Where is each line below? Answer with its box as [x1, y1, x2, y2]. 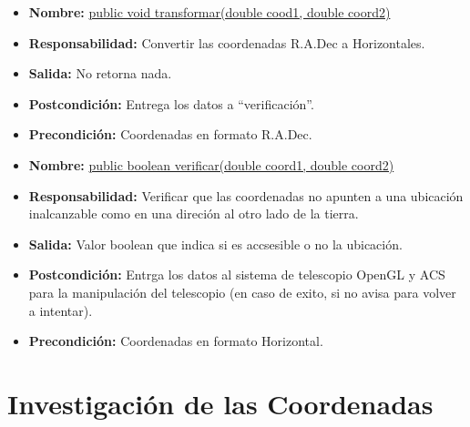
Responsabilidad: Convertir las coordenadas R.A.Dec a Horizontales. [28, 33, 425, 52]
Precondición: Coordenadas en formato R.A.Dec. [28, 125, 312, 144]
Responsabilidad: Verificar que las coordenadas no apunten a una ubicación [28, 186, 464, 205]
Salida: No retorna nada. [28, 64, 172, 83]
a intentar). [28, 300, 93, 320]
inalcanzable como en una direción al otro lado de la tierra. [28, 204, 359, 223]
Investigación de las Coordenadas [7, 384, 434, 422]
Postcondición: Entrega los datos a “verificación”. [28, 94, 314, 113]
